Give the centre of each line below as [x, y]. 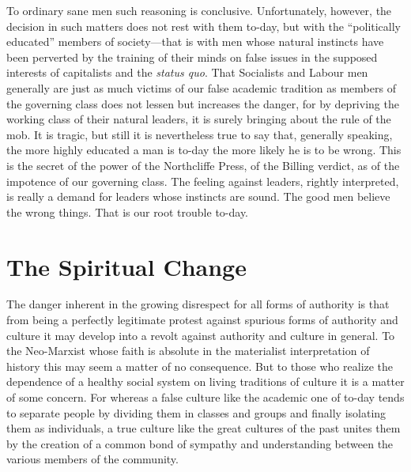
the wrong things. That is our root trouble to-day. [128, 211]
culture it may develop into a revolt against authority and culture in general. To [201, 335]
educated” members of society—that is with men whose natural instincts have [195, 42]
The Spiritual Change [126, 266]
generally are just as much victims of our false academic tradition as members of [201, 87]
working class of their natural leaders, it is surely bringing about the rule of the [199, 119]
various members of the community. [92, 459]
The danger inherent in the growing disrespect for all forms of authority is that [198, 304]
